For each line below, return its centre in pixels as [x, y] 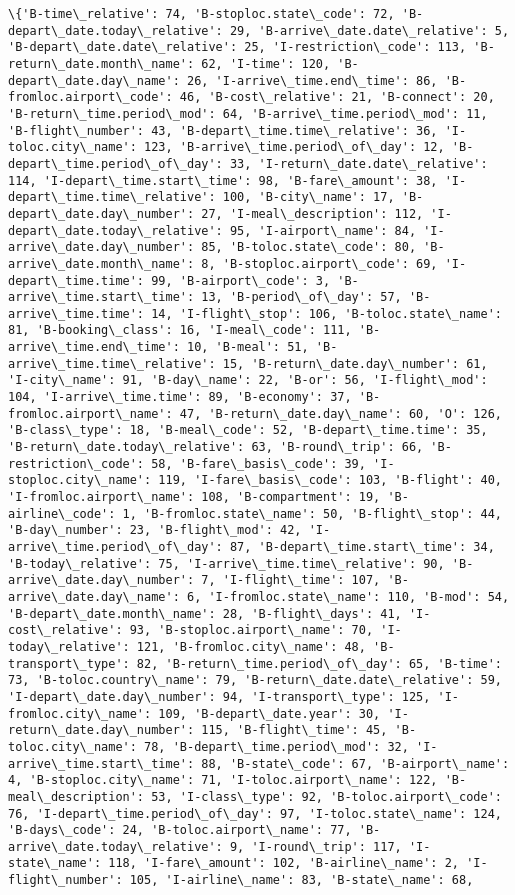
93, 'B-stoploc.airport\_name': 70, [251, 630]
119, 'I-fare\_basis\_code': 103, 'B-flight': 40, [330, 480]
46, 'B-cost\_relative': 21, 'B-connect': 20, [337, 97]
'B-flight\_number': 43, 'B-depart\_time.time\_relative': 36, [223, 130]
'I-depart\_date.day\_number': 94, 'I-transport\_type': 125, [219, 696]
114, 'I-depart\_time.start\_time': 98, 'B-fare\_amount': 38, [223, 180]
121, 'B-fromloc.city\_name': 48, [251, 646]
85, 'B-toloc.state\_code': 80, [309, 247]
